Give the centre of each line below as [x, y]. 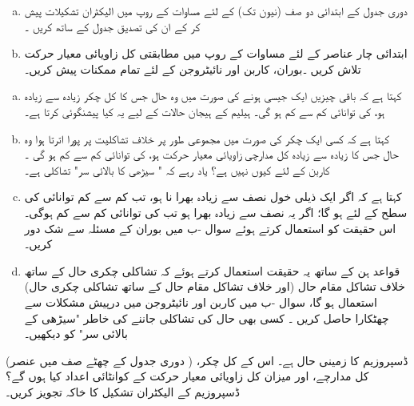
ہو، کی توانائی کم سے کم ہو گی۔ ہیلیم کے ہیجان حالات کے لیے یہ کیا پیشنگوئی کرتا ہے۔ [205, 111]
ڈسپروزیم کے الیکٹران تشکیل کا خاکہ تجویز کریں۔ [123, 391]
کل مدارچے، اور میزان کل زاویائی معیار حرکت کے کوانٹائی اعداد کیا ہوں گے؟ [187, 376]
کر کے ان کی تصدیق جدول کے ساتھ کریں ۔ [112, 26]
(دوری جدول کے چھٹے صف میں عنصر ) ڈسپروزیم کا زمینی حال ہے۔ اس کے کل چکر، [207, 360]
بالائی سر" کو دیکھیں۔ [76, 334]
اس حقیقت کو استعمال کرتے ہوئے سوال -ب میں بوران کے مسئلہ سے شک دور [210, 228]
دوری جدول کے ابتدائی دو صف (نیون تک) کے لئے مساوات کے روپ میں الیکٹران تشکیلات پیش [216, 10]
